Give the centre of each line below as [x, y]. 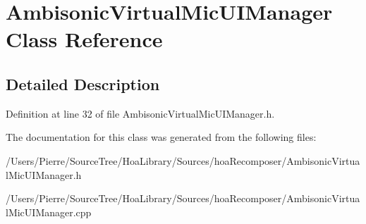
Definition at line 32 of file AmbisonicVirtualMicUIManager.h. [140, 113]
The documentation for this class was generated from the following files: [161, 137]
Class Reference [84, 39]
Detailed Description [83, 83]
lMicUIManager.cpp [49, 212]
